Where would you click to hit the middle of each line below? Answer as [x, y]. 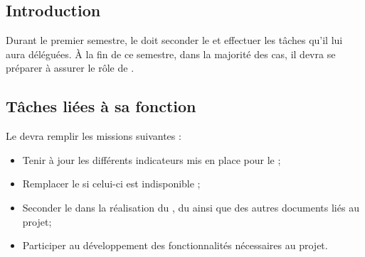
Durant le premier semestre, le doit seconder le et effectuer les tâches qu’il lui [174, 40]
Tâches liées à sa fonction [101, 106]
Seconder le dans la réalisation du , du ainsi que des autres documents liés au [191, 207]
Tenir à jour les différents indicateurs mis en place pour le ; [152, 159]
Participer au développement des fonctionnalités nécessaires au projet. [175, 245]
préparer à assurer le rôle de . [70, 68]
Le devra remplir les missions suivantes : [94, 136]
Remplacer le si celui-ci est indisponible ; [111, 184]
